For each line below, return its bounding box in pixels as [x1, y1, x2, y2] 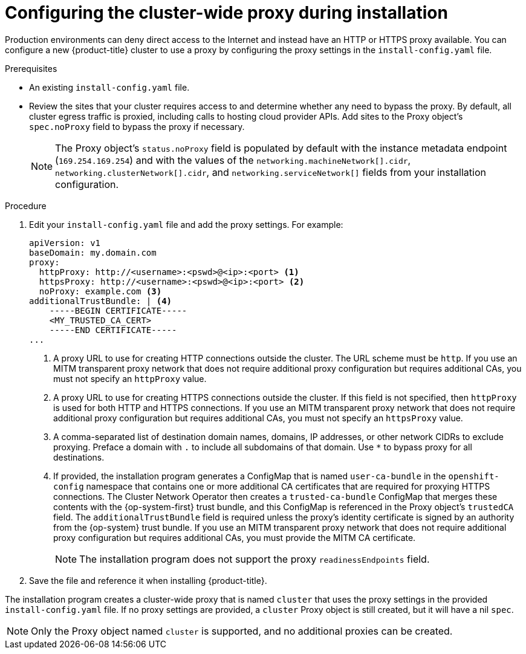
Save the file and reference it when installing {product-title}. [29, 575, 267, 586]
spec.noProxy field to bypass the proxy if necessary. [29, 121, 245, 132]
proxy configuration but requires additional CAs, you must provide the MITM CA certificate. [53, 532, 416, 543]
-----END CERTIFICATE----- [49, 325, 177, 335]
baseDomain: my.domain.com [29, 247, 157, 257]
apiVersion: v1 [29, 238, 101, 248]
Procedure [5, 200, 47, 211]
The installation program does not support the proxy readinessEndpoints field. [79, 552, 430, 565]
